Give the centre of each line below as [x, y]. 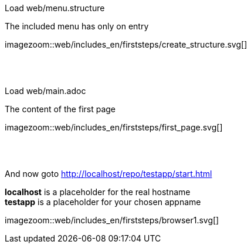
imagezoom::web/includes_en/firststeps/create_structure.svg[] [126, 44]
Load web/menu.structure [55, 8]
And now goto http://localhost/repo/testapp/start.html [108, 174]
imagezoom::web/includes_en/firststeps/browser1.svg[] [112, 220]
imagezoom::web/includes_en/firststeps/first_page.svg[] [114, 127]
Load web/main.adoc [45, 91]
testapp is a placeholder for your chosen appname [103, 202]
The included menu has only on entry [77, 26]
